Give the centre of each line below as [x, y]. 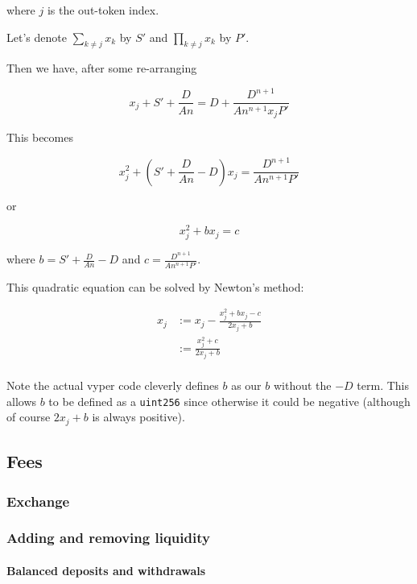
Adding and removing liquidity [108, 538]
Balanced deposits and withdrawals [106, 570]
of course [29, 417]
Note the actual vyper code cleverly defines [113, 385]
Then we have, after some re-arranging [102, 68]
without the [302, 385]
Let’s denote [37, 37]
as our [246, 385]
